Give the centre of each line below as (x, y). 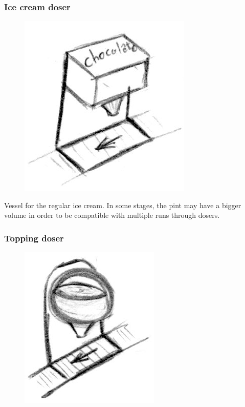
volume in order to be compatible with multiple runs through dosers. (112, 215)
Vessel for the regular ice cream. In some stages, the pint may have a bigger (123, 205)
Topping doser (34, 238)
